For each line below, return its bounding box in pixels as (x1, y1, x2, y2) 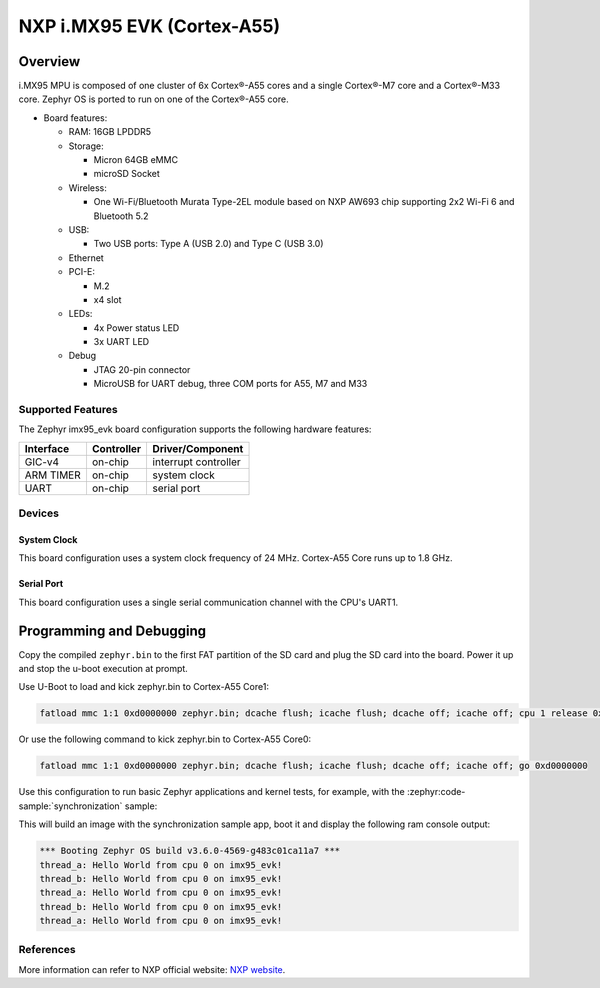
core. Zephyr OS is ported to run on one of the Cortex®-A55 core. (18, 93, 289, 105)
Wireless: (68, 181, 107, 194)
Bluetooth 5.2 (93, 210, 149, 222)
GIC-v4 (24, 455, 60, 469)
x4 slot (93, 293, 122, 305)
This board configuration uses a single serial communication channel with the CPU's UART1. (18, 596, 399, 608)
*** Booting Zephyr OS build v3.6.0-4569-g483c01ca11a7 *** (39, 845, 341, 857)
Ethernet (68, 251, 104, 264)
